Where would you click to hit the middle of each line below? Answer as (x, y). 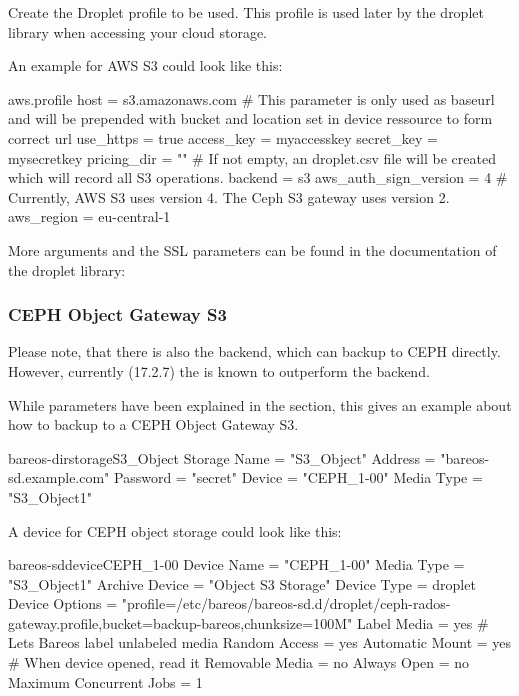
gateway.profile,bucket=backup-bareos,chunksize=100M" (180, 622)
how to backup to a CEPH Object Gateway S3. (153, 424)
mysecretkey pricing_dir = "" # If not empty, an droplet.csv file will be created (252, 157)
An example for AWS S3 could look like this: (145, 65)
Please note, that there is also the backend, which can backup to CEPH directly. (254, 351)
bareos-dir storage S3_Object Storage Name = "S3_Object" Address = (222, 457)
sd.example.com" (59, 477)
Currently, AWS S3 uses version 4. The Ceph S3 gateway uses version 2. (229, 196)
